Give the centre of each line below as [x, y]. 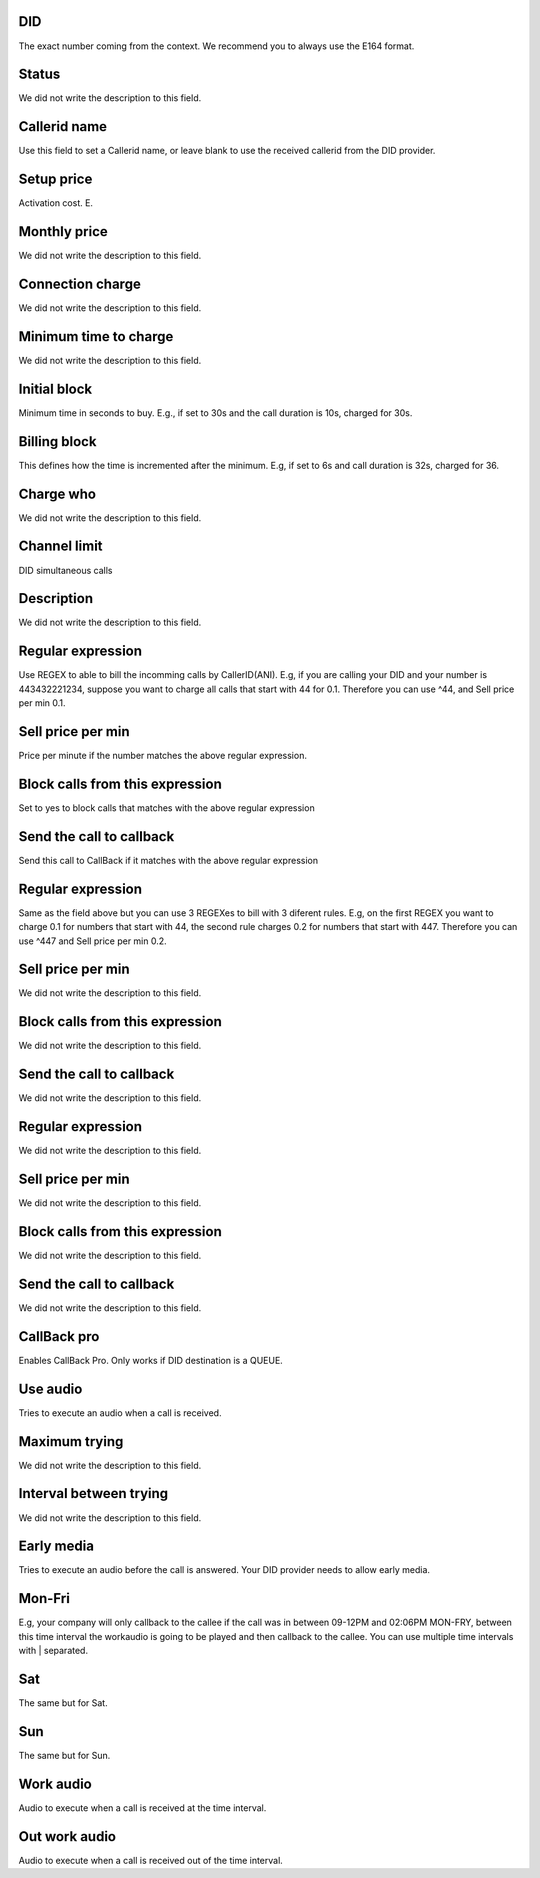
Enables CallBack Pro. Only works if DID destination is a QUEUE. [151, 1360]
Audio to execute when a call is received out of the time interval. [151, 1860]
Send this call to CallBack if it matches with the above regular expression [168, 860]
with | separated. [53, 1651]
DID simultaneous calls [65, 570]
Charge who [57, 493]
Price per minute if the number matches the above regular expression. [162, 756]
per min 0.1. [42, 703]
